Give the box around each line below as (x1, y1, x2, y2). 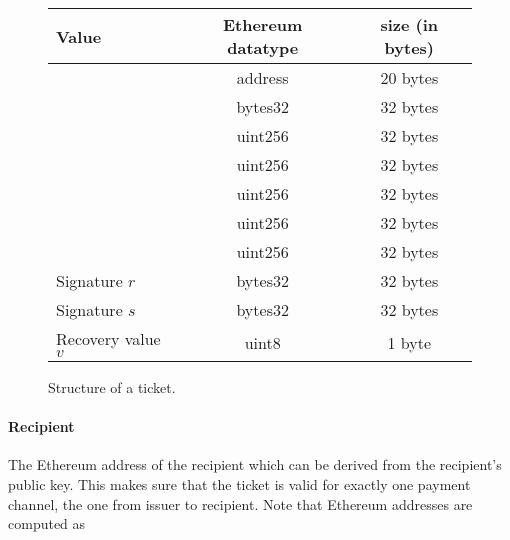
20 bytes (380, 66, 439, 89)
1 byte (387, 330, 432, 354)
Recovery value (56, 327, 161, 350)
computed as (8, 513, 86, 534)
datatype (227, 36, 299, 59)
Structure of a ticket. (48, 377, 176, 397)
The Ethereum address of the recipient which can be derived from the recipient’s (8, 454, 502, 475)
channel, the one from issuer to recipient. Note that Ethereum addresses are (8, 493, 473, 514)
